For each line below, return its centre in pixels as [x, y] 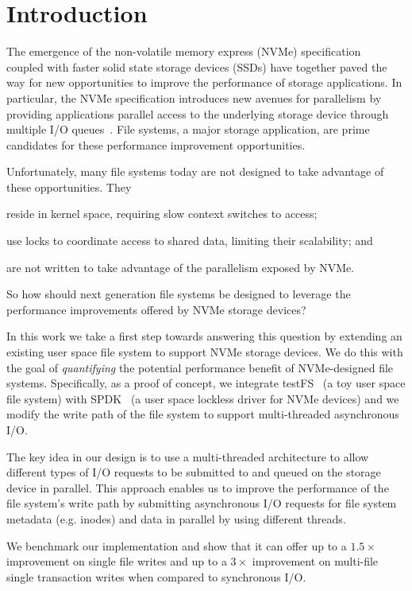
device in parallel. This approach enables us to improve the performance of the [198, 487]
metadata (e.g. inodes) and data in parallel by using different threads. [176, 518]
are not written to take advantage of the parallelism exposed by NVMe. [181, 267]
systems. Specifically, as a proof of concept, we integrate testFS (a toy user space [206, 383]
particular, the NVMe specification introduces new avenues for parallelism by [194, 97]
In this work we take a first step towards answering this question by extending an [204, 336]
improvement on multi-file [315, 561]
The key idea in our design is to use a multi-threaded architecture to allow [188, 456]
